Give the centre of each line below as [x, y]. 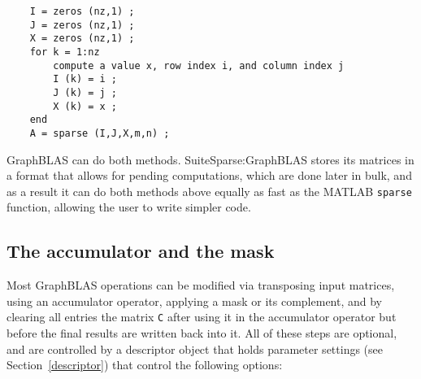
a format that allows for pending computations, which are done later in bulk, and [209, 175]
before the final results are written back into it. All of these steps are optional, [202, 333]
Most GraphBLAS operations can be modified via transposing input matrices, [201, 285]
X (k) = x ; [85, 106]
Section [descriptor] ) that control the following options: [145, 365]
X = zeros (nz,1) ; [82, 39]
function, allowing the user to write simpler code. [129, 207]
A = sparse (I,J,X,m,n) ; [100, 133]
